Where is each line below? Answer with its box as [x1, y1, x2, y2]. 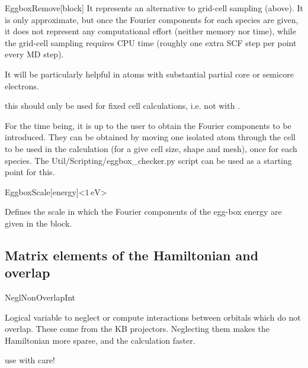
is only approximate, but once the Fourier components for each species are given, [5, 13, 299, 25]
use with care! [5, 354, 55, 366]
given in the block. [5, 217, 72, 229]
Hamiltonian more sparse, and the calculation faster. [5, 334, 195, 346]
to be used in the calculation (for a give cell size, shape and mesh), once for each [5, 142, 297, 154]
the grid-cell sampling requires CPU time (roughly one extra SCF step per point [5, 36, 297, 49]
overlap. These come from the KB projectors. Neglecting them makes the [5, 322, 269, 335]
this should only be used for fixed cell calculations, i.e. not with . [5, 99, 240, 112]
